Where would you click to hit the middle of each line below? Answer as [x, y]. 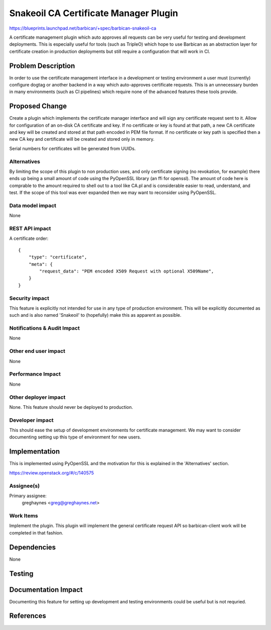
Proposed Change [38, 106]
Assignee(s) [25, 486]
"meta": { [40, 264]
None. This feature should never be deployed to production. [71, 407]
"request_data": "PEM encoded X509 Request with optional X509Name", [127, 271]
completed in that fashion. [36, 532]
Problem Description [42, 66]
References [28, 616]
